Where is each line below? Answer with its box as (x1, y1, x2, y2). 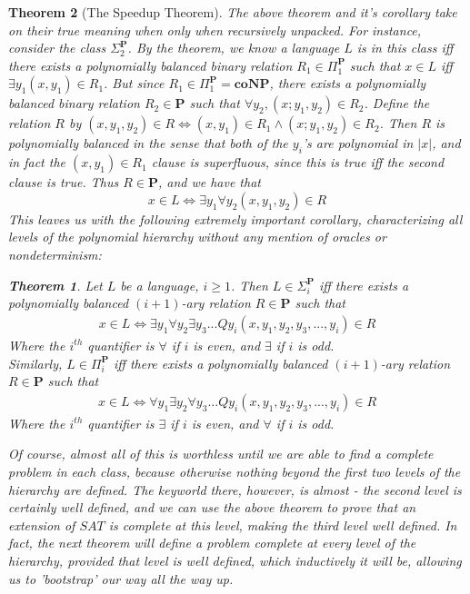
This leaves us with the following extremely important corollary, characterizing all (8, 209, 463, 228)
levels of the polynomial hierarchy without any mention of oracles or (8, 227, 386, 246)
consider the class (8, 38, 106, 57)
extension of (8, 515, 75, 534)
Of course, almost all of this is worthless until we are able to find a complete (8, 444, 434, 463)
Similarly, (8, 353, 63, 372)
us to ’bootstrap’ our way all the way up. (8, 569, 234, 588)
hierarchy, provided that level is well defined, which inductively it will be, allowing (8, 551, 462, 570)
